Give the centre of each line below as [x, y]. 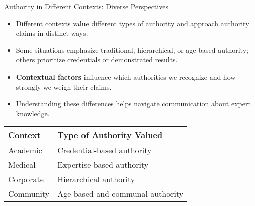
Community [29, 194]
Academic [25, 150]
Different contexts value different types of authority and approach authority [133, 23]
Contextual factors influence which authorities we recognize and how [126, 76]
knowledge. [33, 113]
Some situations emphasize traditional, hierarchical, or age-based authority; [132, 50]
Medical [22, 165]
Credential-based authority [105, 150]
